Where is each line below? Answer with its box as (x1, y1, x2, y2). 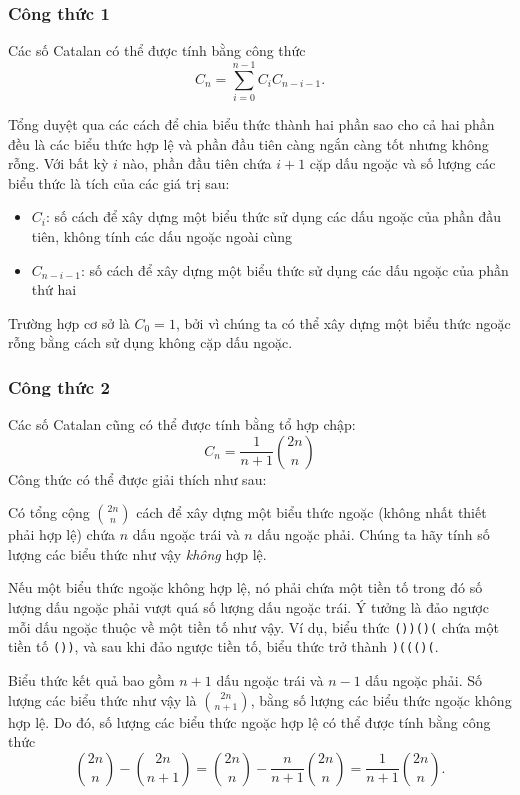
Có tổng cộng (8, 502, 90, 523)
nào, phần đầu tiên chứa (122, 153, 272, 174)
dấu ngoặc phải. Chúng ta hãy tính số (257, 524, 490, 545)
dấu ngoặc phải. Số (365, 669, 483, 690)
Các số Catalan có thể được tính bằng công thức (8, 40, 306, 61)
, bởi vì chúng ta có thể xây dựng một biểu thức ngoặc (175, 312, 511, 333)
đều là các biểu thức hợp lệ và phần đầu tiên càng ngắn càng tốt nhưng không (8, 133, 489, 154)
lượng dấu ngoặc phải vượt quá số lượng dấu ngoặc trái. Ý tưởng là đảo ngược (8, 597, 489, 618)
